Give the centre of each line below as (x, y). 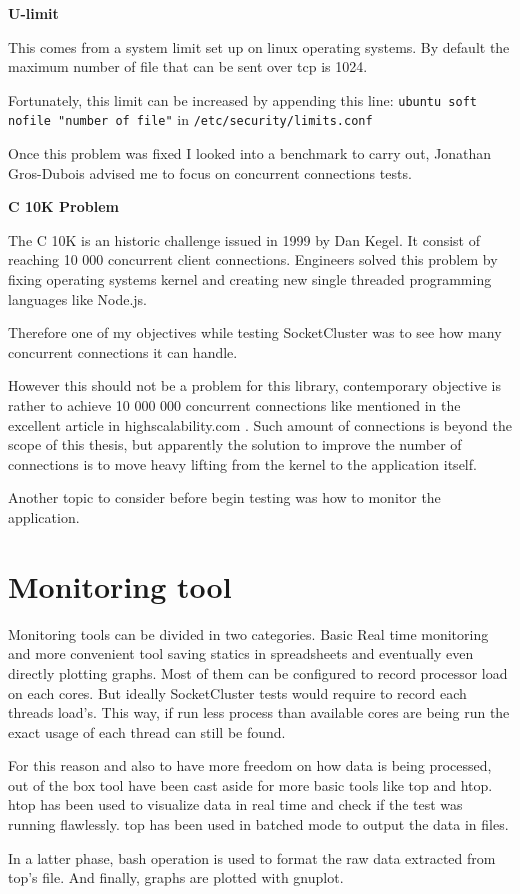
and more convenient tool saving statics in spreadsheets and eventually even (241, 653)
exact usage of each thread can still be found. (147, 731)
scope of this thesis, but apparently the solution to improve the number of (235, 444)
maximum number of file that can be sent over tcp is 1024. (188, 66)
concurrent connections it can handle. (123, 351)
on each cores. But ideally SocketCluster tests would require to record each (237, 692)
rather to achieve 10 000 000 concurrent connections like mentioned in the (234, 405)
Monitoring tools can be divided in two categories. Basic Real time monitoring (248, 633)
